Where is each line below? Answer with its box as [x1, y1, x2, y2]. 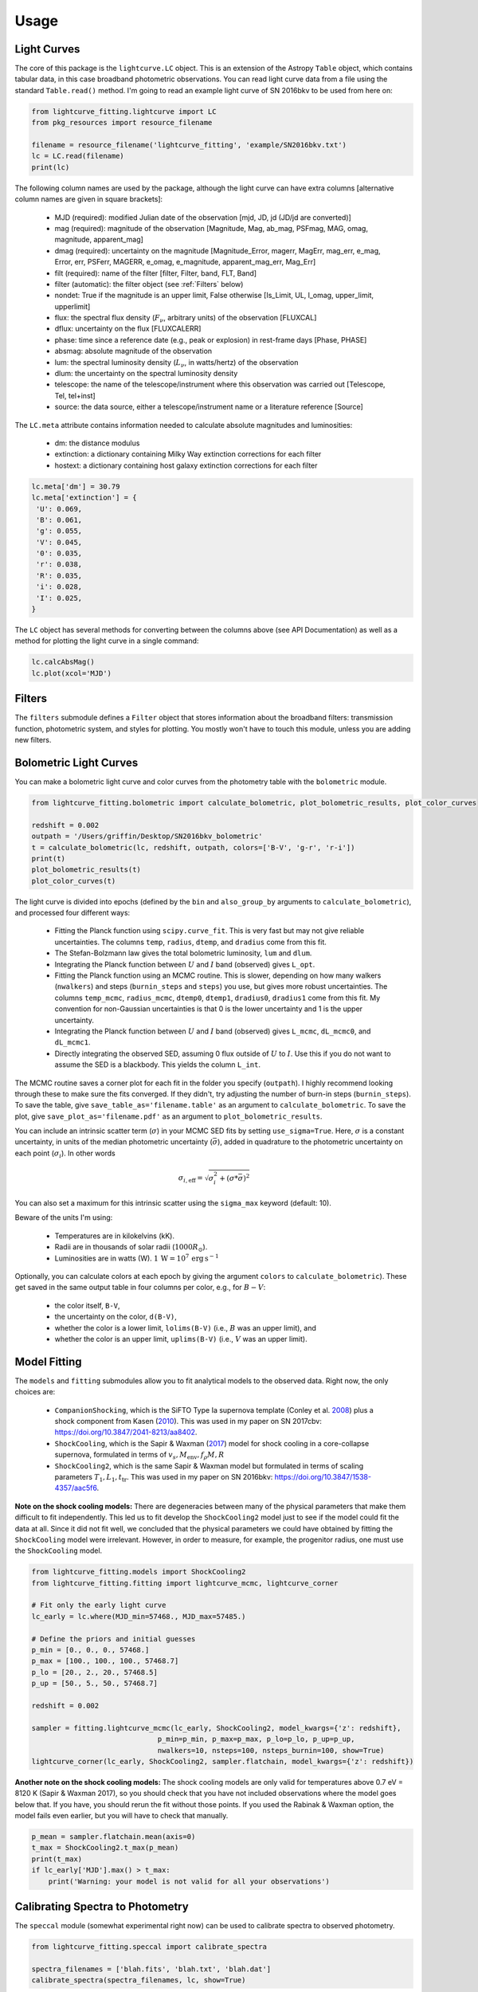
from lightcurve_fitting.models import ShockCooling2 [31, 1567, 246, 1577]
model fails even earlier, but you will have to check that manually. [14, 1811, 229, 1821]
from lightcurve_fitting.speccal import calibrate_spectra [31, 1943, 267, 1951]
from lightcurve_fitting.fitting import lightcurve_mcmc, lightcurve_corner [31, 1578, 339, 1587]
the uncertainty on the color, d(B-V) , [54, 1312, 177, 1322]
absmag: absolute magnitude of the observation [54, 347, 213, 356]
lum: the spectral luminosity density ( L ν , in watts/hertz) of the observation [54, 357, 299, 369]
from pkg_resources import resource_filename [31, 118, 213, 127]
